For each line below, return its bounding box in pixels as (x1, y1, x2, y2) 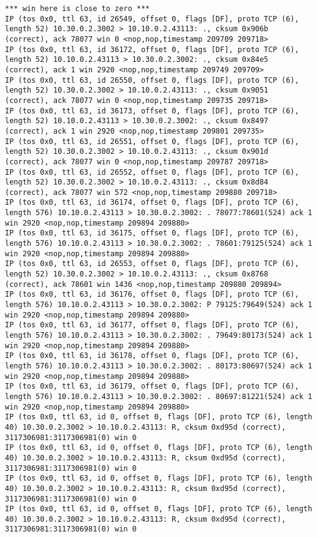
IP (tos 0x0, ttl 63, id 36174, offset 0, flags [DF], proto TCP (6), (5, 198, 299, 207)
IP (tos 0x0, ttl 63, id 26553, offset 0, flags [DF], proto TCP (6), (5, 259, 299, 268)
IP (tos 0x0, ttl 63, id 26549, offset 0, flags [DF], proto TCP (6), (5, 14, 299, 23)
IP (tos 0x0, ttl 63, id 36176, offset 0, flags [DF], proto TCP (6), (5, 290, 299, 299)
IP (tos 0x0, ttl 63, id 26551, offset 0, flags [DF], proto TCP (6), (5, 137, 299, 146)
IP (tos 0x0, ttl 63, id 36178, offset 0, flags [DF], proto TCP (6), (5, 351, 299, 360)
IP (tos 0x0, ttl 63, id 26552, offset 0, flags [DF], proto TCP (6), (5, 167, 299, 177)
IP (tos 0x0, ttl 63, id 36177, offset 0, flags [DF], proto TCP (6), (5, 321, 299, 330)
